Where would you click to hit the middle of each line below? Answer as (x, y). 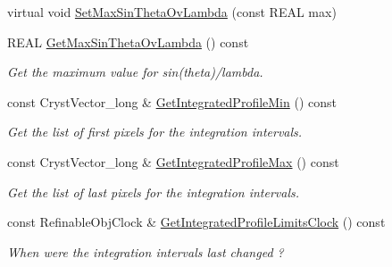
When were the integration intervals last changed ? (146, 251)
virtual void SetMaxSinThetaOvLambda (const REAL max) (172, 12)
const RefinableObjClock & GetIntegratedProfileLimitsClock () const (196, 222)
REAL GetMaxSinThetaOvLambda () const (128, 42)
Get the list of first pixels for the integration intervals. (155, 132)
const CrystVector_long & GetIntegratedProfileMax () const (173, 161)
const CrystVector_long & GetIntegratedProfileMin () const (172, 101)
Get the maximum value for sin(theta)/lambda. (135, 72)
